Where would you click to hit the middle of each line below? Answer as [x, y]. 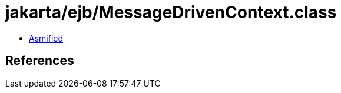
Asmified [46, 38]
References [40, 61]
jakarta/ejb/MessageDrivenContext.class [171, 12]
